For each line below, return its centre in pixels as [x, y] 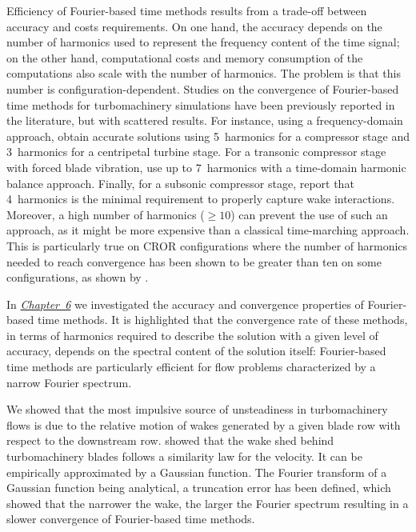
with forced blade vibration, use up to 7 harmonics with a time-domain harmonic [206, 167]
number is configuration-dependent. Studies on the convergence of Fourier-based [203, 88]
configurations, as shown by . [78, 277]
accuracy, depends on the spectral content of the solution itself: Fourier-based [196, 351]
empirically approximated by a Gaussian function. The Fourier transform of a [197, 472]
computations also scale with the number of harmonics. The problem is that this [204, 73]
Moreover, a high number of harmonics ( [106, 214]
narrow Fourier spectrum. [69, 382]
